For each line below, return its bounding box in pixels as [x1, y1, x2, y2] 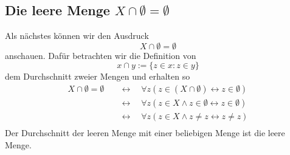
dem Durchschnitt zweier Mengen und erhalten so [5, 70, 190, 83]
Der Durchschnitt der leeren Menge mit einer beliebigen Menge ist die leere [5, 126, 285, 139]
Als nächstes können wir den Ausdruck [5, 29, 149, 42]
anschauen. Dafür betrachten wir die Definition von [5, 49, 196, 61]
